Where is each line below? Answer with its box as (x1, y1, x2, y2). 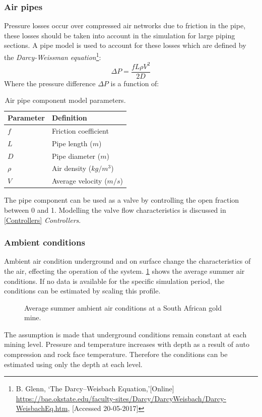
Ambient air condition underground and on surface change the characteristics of (4, 256, 251, 266)
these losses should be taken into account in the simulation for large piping (4, 30, 235, 40)
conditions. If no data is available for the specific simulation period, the (4, 275, 225, 286)
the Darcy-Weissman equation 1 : (4, 50, 101, 62)
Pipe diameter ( (51, 150, 101, 161)
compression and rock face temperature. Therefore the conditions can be (4, 349, 228, 360)
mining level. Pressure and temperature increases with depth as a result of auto (4, 339, 249, 349)
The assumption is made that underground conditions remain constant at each (4, 329, 247, 339)
